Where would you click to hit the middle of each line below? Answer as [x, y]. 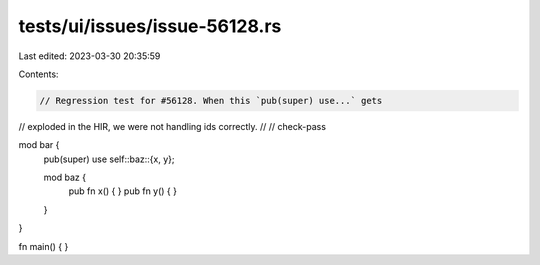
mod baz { [65, 177]
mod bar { [39, 145]
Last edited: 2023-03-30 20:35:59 [89, 56]
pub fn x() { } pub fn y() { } [122, 191]
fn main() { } [43, 246]
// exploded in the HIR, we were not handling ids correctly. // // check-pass [172, 126]
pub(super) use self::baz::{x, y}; [109, 159]
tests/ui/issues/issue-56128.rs [150, 26]
